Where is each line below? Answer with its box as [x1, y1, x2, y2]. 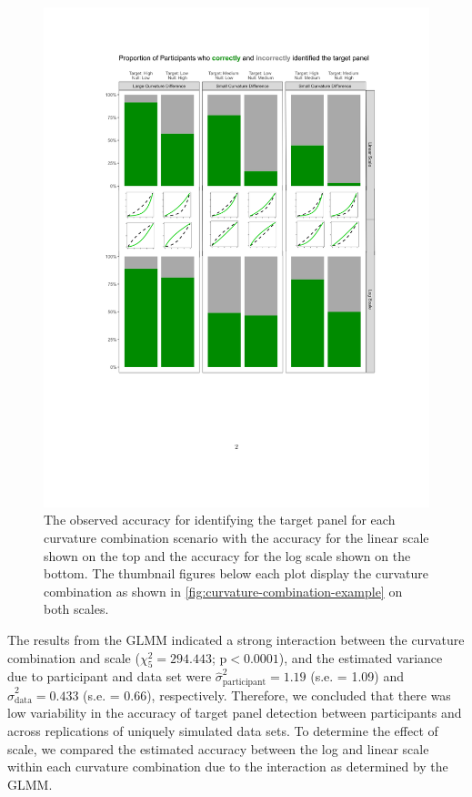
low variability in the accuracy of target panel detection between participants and [7, 703, 462, 722]
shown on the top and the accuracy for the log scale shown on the [44, 546, 411, 565]
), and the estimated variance [278, 648, 443, 667]
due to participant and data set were [7, 667, 212, 686]
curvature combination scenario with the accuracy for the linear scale [44, 528, 429, 547]
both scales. [44, 599, 109, 618]
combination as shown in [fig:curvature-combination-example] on [44, 581, 403, 600]
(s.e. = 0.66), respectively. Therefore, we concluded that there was [83, 685, 451, 704]
